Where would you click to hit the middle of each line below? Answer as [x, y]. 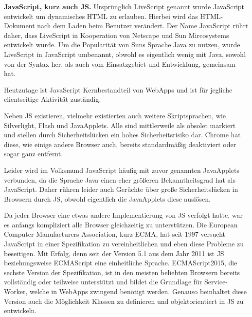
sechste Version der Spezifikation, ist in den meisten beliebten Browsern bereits [122, 272]
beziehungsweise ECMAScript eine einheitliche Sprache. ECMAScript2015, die [121, 263]
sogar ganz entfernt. [34, 154]
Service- [216, 282]
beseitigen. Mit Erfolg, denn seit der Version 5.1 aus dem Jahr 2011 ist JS [114, 253]
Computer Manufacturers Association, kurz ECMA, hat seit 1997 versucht [115, 234]
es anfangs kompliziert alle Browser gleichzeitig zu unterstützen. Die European [121, 224]
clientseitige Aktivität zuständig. [53, 99]
